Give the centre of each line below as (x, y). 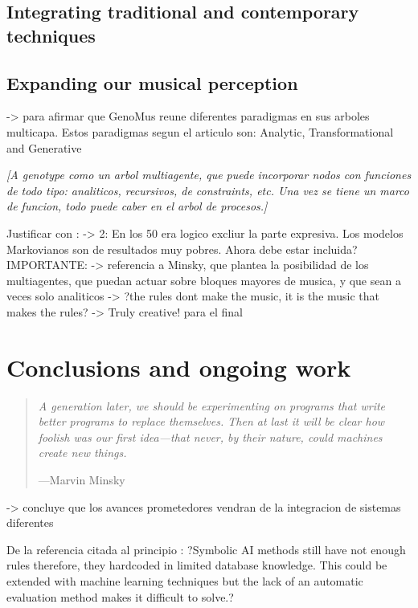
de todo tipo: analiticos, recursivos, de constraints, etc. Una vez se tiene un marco (208, 190)
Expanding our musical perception (152, 82)
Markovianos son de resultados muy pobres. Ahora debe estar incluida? (182, 249)
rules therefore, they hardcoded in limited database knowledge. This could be (197, 565)
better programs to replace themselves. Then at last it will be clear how (211, 421)
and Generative (44, 147)
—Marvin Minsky (82, 479)
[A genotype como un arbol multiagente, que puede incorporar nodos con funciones (209, 175)
